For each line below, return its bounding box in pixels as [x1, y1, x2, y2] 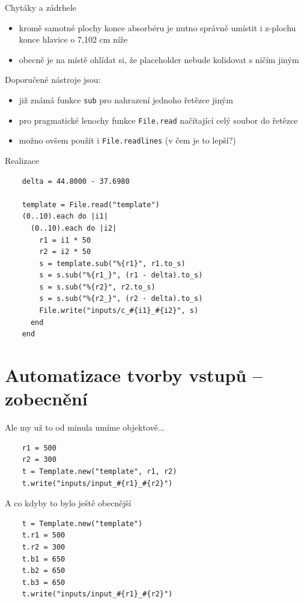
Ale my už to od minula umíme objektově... [5, 421, 165, 434]
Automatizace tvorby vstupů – [5, 363, 263, 387]
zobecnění [5, 386, 88, 411]
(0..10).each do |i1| [22, 212, 108, 221]
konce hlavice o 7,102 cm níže [19, 33, 128, 46]
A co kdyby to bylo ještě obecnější [5, 497, 132, 509]
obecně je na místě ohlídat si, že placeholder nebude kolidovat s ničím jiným [19, 53, 299, 65]
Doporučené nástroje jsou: [5, 73, 101, 86]
